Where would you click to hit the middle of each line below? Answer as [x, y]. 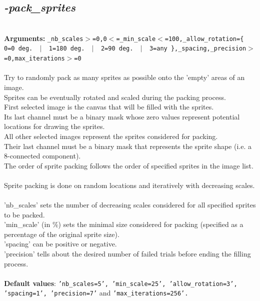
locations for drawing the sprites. [54, 126]
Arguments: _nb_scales [44, 38]
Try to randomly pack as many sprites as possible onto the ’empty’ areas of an [124, 77]
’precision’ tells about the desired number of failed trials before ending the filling [127, 254]
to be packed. [24, 214]
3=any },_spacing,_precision [198, 49]
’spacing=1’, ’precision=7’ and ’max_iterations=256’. [96, 293]
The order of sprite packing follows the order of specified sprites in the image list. [129, 165]
